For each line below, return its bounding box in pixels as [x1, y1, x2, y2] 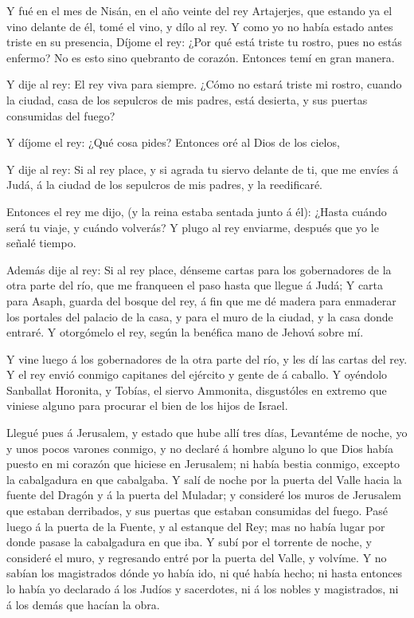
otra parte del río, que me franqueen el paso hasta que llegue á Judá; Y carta [6, 277, 384, 293]
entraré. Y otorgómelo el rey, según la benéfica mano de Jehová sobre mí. [6, 324, 364, 340]
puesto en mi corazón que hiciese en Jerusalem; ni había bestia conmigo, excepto [6, 455, 400, 472]
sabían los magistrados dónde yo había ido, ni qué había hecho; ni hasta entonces [6, 565, 403, 581]
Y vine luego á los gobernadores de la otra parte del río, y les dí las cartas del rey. [6, 350, 408, 367]
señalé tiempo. [6, 234, 76, 251]
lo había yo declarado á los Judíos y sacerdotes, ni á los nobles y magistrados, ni [6, 581, 399, 596]
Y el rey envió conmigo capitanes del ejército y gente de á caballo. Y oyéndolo [6, 366, 388, 383]
